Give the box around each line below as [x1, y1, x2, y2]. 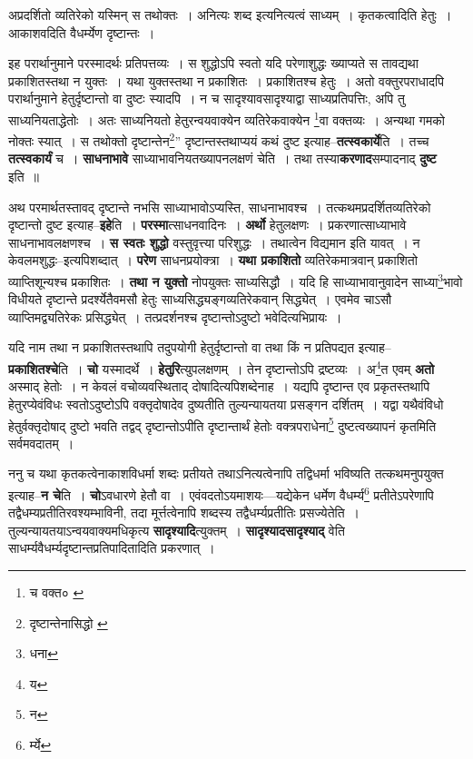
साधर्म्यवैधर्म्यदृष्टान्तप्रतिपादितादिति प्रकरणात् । [8, 538, 215, 557]
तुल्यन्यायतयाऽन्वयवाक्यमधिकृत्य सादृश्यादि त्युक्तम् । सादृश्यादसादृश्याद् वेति [8, 520, 345, 539]
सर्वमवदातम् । [8, 433, 74, 452]
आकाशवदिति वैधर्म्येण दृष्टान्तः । [8, 23, 155, 42]
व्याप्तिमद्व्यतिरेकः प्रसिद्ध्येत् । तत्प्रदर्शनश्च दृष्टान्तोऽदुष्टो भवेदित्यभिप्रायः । [8, 307, 342, 326]
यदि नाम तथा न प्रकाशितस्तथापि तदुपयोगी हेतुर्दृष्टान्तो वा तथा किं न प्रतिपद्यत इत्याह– [8, 338, 391, 357]
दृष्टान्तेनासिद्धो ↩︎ [29, 613, 108, 632]
